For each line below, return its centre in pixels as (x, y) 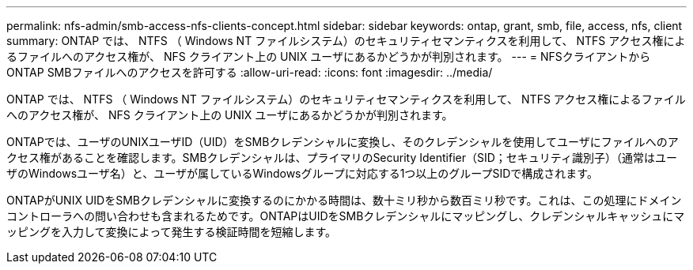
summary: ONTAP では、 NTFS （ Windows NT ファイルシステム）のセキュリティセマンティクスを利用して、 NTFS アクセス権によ (346, 41)
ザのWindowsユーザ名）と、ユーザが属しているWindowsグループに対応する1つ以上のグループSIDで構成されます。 (302, 173)
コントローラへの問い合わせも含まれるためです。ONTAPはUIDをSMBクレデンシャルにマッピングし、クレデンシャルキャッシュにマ (346, 216)
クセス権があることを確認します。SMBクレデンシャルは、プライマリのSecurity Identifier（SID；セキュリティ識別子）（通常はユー (342, 157)
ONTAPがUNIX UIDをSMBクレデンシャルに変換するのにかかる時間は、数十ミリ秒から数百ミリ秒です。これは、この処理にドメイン (344, 200)
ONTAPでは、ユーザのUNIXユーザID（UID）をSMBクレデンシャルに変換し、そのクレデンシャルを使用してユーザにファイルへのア (343, 142)
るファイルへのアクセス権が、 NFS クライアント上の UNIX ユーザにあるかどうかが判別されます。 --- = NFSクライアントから (329, 56)
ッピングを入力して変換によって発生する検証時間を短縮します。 (172, 232)
